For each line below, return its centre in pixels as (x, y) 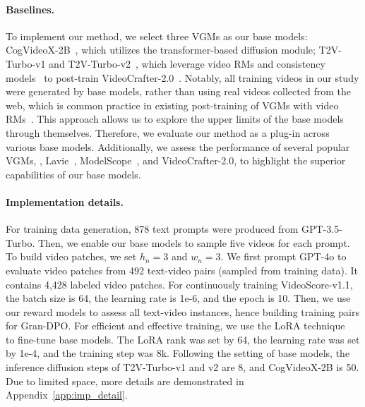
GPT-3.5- (322, 229)
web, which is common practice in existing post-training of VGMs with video (172, 105)
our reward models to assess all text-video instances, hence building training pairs (182, 311)
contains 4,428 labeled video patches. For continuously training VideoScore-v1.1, (179, 284)
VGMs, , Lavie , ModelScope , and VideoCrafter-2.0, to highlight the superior (176, 160)
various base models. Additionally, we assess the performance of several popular (178, 146)
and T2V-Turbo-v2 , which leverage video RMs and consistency (187, 63)
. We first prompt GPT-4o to (283, 256)
